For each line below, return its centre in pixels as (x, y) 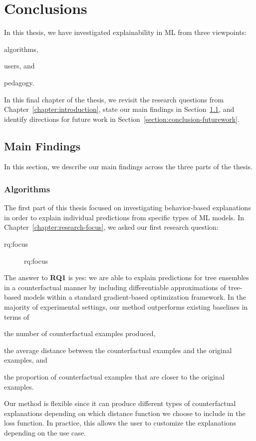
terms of (17, 316)
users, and (19, 66)
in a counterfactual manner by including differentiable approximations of (115, 287)
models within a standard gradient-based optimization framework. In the (135, 297)
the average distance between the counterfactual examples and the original (118, 350)
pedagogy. (19, 82)
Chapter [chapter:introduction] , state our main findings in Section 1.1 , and (119, 109)
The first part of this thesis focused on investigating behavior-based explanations (128, 208)
